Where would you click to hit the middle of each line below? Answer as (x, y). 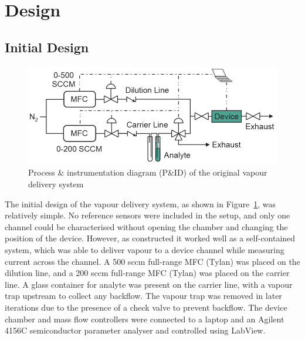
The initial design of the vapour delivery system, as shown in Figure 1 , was (140, 203)
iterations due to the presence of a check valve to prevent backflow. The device (146, 307)
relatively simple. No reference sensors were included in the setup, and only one (148, 215)
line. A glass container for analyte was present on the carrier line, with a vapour (149, 284)
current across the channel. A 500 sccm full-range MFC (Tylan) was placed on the (152, 261)
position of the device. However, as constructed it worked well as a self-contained (150, 238)
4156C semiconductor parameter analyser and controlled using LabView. (135, 330)
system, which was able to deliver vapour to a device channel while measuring (145, 250)
